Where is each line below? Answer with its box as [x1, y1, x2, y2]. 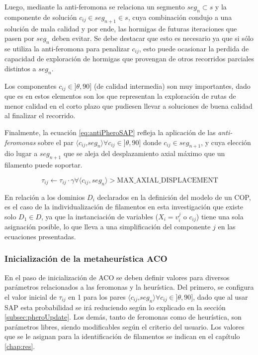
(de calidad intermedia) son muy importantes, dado [93, 80, 251, 91]
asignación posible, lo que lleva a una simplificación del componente [4, 221, 211, 232]
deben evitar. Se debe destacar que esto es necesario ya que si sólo [52, 33, 254, 43]
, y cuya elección [201, 137, 251, 147]
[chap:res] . [4, 341, 35, 352]
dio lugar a [4, 148, 38, 159]
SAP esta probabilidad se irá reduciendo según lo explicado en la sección [4, 302, 226, 312]
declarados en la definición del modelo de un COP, [97, 191, 251, 202]
